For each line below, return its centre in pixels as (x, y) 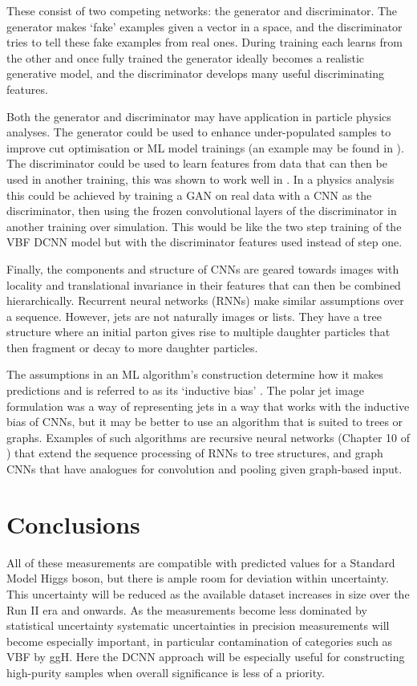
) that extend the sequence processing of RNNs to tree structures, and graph (195, 453)
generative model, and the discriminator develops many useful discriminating (196, 73)
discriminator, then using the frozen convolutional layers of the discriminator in (202, 211)
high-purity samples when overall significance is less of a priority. (166, 672)
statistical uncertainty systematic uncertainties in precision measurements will (198, 625)
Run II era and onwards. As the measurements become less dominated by (187, 609)
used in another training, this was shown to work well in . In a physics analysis (200, 179)
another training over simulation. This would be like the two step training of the (204, 226)
